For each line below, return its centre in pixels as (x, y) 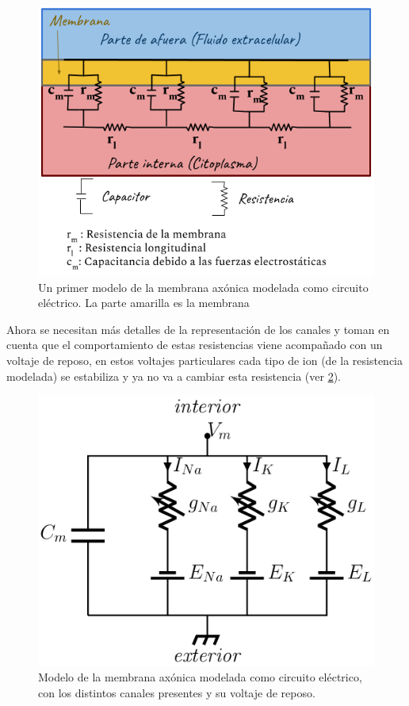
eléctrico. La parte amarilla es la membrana (144, 303)
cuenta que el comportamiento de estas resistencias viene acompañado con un (195, 345)
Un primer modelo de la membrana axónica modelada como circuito (203, 287)
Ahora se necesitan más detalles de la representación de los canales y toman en (198, 329)
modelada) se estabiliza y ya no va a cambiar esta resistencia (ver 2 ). (174, 376)
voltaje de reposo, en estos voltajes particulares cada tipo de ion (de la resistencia (204, 361)
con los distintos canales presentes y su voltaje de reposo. (177, 693)
